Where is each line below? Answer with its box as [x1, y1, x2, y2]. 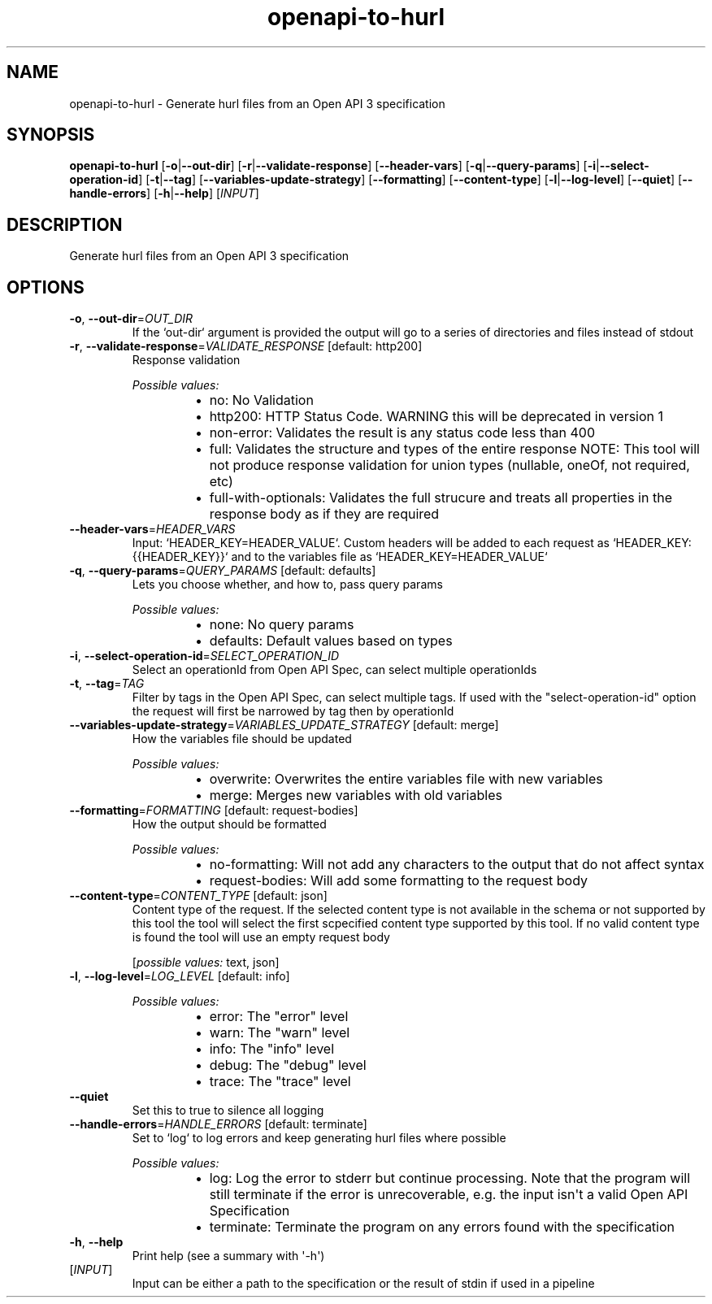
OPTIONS [7, 276, 85, 298]
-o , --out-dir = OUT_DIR [69, 311, 193, 326]
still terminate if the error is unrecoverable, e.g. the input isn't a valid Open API [209, 1186, 688, 1203]
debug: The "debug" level [209, 1057, 367, 1074]
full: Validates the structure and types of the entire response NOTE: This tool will [209, 441, 700, 458]
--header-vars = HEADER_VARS [69, 522, 236, 537]
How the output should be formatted [132, 817, 327, 832]
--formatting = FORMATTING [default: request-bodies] [69, 803, 358, 818]
